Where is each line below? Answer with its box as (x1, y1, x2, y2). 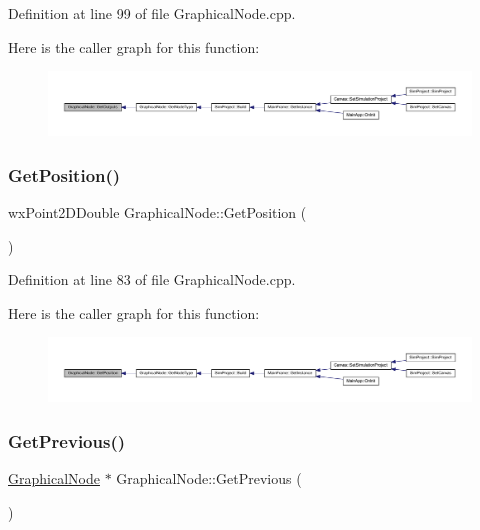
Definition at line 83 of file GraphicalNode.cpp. (8, 269, 296, 290)
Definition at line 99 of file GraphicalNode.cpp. (8, 3, 296, 23)
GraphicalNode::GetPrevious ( (116, 468, 302, 489)
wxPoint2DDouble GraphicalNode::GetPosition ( (8, 202, 307, 222)
